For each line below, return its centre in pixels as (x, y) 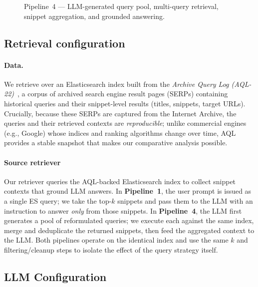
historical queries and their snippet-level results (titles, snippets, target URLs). (125, 103)
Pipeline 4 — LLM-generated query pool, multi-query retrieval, (121, 6)
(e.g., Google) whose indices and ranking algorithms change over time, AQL (120, 133)
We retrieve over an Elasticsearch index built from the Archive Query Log (117, 84)
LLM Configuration (55, 276)
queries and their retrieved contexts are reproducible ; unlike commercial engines (125, 123)
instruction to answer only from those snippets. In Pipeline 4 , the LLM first (123, 210)
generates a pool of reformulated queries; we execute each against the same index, (129, 220)
